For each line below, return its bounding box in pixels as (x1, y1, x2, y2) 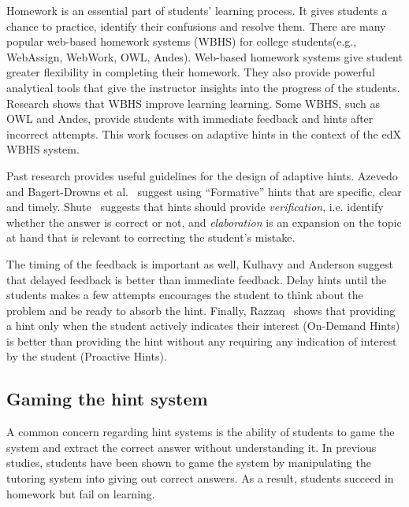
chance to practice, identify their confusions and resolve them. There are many (6, 17, 386, 34)
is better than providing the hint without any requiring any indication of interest (6, 332, 397, 349)
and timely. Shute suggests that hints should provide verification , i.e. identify (6, 198, 384, 215)
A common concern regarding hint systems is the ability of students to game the (6, 424, 395, 440)
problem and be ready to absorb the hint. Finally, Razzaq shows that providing (6, 302, 396, 318)
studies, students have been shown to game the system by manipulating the (6, 454, 371, 471)
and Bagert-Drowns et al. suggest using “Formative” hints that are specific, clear (6, 183, 402, 199)
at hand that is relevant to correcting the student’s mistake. (6, 229, 296, 246)
